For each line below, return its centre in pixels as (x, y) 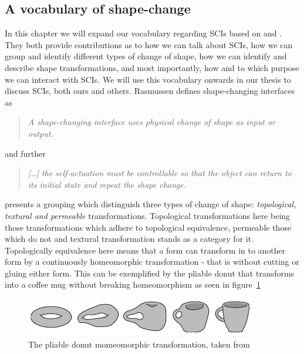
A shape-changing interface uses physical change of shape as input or (151, 122)
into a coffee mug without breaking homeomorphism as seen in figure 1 (133, 284)
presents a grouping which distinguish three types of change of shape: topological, (151, 204)
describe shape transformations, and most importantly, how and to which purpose (152, 67)
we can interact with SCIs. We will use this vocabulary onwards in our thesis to (148, 79)
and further (25, 153)
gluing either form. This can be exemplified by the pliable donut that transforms (150, 273)
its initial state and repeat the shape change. (107, 184)
